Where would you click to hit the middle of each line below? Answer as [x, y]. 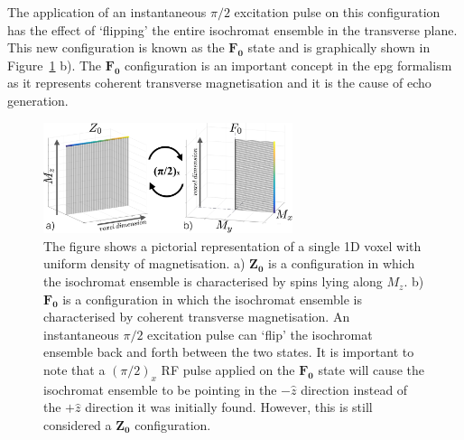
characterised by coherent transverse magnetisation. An [197, 317]
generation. [38, 100]
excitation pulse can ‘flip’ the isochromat [260, 334]
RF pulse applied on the [228, 370]
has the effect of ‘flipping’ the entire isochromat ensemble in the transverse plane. [232, 29]
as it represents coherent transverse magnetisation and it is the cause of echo [219, 83]
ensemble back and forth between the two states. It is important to [229, 352]
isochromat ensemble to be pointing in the [160, 389]
